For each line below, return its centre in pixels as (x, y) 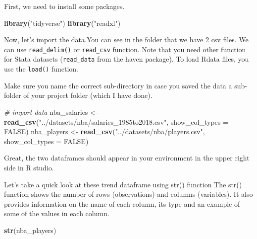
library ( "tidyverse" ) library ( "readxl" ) (62, 23)
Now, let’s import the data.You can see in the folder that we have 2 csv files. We (126, 40)
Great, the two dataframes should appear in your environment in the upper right (127, 158)
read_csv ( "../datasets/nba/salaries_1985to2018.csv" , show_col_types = (116, 121)
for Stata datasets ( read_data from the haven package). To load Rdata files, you (127, 59)
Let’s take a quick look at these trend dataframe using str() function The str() (123, 184)
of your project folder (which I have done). (88, 95)
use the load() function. (41, 69)
